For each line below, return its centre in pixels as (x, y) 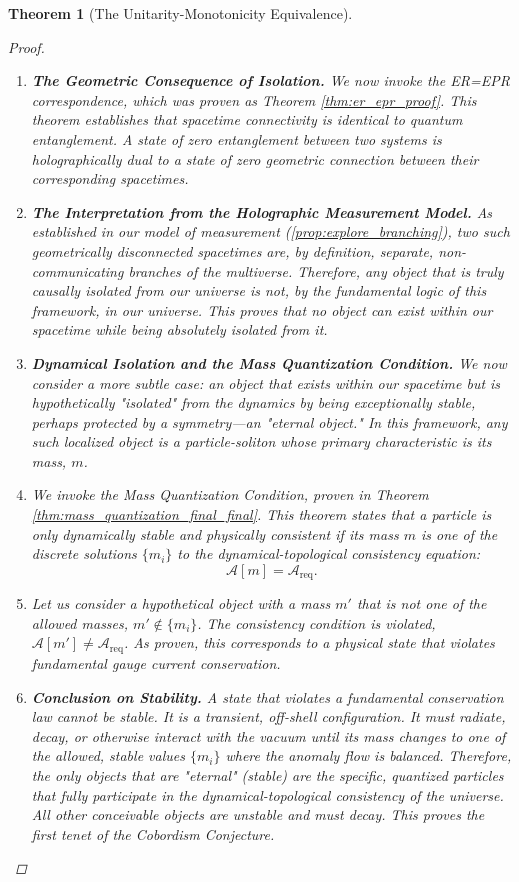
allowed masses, (80, 622)
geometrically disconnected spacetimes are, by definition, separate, (232, 250)
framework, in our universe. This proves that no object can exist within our (262, 309)
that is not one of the (421, 603)
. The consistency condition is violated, (316, 622)
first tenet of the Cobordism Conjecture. (153, 833)
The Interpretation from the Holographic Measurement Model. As (262, 211)
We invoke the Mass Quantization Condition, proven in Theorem (230, 494)
